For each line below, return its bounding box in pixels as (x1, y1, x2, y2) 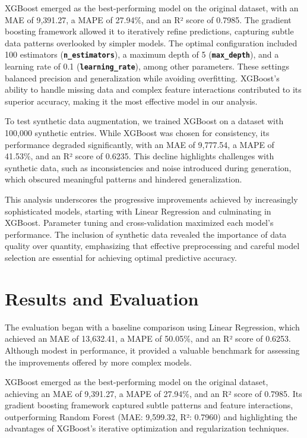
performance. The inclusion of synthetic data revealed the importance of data (5, 228, 287, 240)
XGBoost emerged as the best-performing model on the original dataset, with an (5, 2, 299, 14)
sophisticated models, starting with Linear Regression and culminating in (5, 204, 271, 217)
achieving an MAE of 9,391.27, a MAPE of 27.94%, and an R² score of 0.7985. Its (5, 387, 302, 399)
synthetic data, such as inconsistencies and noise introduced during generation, (5, 161, 292, 174)
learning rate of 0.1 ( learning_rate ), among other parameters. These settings (5, 60, 289, 73)
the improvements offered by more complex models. (5, 355, 192, 368)
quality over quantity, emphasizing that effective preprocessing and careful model (5, 240, 300, 252)
